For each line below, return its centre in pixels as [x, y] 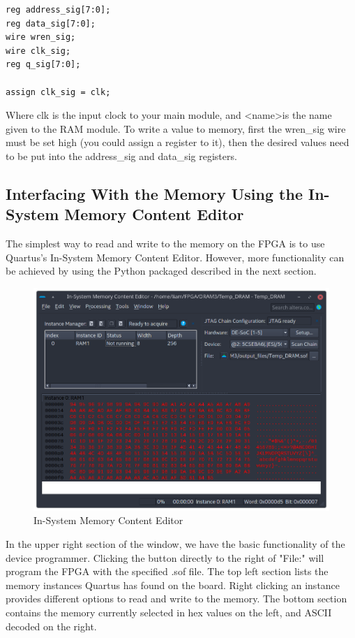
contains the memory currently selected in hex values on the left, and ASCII [169, 612]
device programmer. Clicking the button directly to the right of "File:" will [165, 557]
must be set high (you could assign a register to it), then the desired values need [177, 142]
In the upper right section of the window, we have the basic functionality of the [175, 544]
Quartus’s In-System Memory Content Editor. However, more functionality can [175, 257]
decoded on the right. [51, 626]
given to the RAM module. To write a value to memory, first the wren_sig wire [176, 128]
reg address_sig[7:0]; [58, 10]
